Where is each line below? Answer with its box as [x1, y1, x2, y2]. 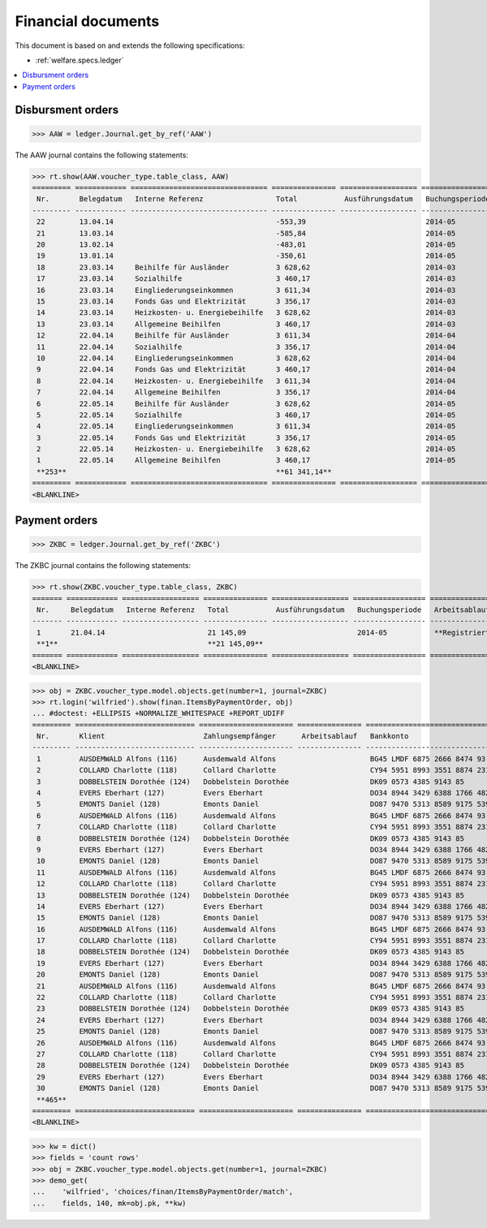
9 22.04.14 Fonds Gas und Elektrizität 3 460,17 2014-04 [37, 365, 456, 374]
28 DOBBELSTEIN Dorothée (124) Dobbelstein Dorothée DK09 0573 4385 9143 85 [37, 1061, 464, 1071]
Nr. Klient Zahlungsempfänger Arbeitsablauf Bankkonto [37, 731, 409, 741]
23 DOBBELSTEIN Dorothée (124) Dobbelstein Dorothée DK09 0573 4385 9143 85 [37, 1004, 464, 1014]
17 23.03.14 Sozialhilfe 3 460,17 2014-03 [37, 274, 456, 283]
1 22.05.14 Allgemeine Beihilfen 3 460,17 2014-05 [37, 455, 456, 465]
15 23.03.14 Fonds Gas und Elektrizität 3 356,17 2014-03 [37, 296, 456, 306]
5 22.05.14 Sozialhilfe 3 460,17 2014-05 [37, 410, 456, 420]
